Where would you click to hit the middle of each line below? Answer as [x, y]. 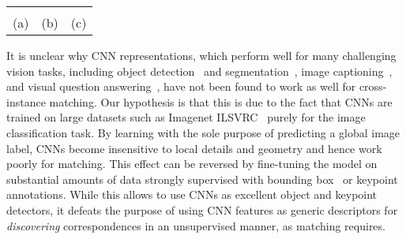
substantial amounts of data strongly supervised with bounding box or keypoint [202, 179]
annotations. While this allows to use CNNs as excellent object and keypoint [192, 194]
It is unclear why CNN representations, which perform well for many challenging [201, 55]
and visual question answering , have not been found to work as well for [181, 86]
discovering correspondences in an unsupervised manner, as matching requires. [196, 225]
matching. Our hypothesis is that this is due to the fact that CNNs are [221, 101]
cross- [373, 86]
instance [26, 101]
